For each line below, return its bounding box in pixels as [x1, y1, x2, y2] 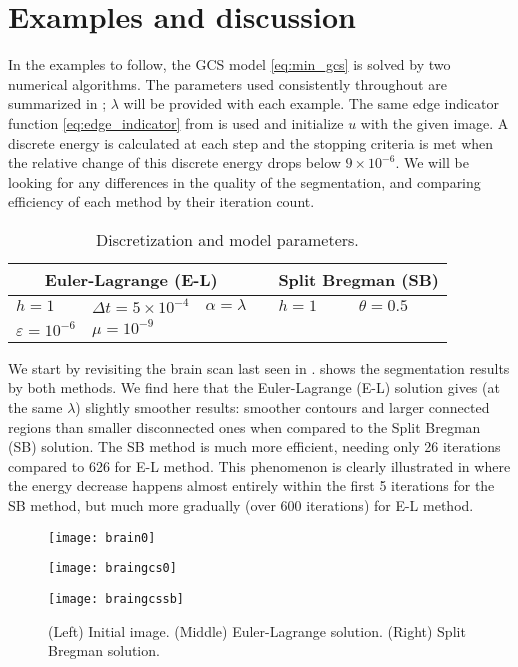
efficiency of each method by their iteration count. [8, 191, 315, 212]
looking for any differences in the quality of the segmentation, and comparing [8, 171, 481, 192]
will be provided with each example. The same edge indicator [123, 93, 500, 114]
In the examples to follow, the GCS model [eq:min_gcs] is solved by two [8, 54, 451, 75]
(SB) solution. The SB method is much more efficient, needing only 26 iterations [8, 436, 501, 457]
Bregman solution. [48, 640, 160, 661]
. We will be [395, 152, 469, 173]
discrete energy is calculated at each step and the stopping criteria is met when [8, 132, 494, 153]
